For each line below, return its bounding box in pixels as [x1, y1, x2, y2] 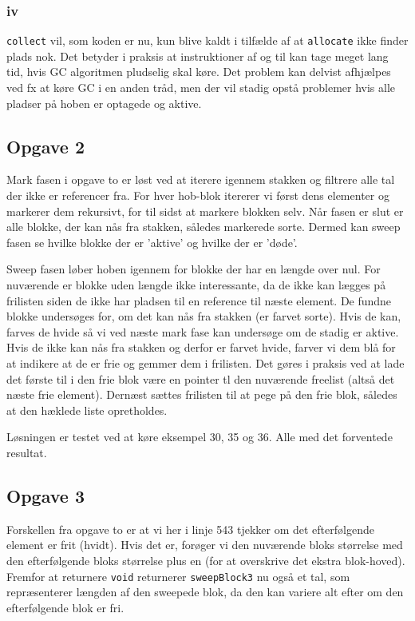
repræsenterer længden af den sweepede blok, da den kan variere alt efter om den [6, 583, 404, 600]
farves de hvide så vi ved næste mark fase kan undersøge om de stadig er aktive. [6, 323, 399, 340]
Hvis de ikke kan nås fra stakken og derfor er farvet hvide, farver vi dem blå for [6, 339, 396, 356]
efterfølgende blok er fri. [6, 599, 125, 615]
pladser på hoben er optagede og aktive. [6, 94, 202, 111]
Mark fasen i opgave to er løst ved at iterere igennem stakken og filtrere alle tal [6, 171, 395, 188]
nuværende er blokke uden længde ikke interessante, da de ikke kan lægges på [6, 277, 386, 293]
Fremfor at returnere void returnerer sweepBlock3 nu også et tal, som [6, 567, 350, 584]
